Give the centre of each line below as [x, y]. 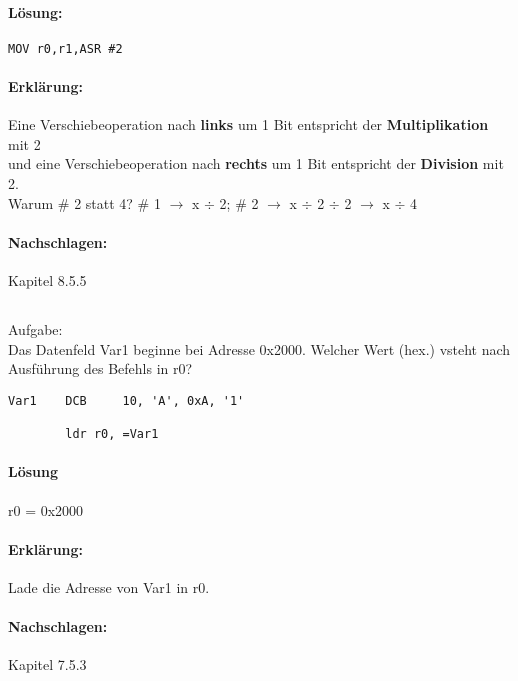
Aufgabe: [35, 329]
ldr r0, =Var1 [112, 434]
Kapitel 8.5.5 [47, 280]
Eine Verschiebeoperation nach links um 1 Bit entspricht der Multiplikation [248, 124]
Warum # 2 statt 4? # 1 [84, 202]
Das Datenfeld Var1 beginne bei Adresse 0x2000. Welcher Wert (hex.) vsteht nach [259, 348]
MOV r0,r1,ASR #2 [65, 48]
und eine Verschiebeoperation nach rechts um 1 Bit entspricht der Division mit [256, 163]
